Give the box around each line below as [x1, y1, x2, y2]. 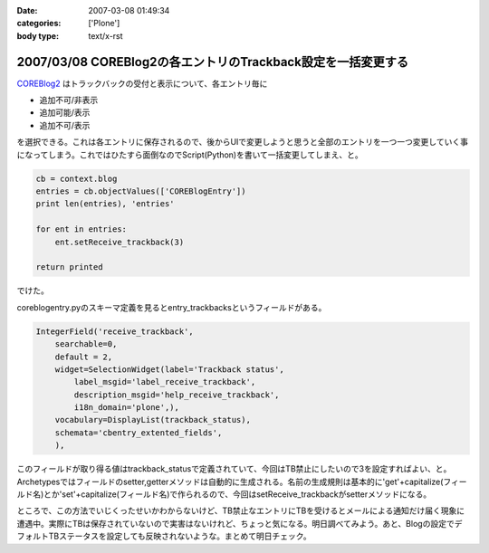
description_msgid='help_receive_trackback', [73, 389, 280, 400]
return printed [35, 262, 103, 272]
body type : [16, 30, 59, 41]
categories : [16, 18, 62, 29]
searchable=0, [54, 339, 118, 349]
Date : [16, 5, 38, 15]
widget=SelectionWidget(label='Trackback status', [54, 364, 284, 375]
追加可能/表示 [39, 107, 91, 118]
